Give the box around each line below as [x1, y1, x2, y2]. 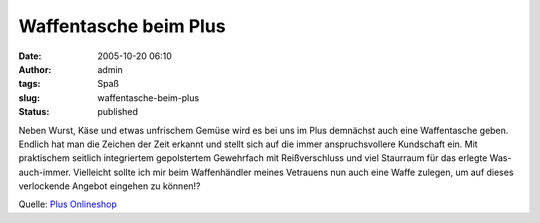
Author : [18, 63, 52, 75]
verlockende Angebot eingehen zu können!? [18, 180, 201, 192]
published [97, 106, 139, 118]
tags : [18, 78, 41, 90]
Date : [18, 50, 42, 62]
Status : [18, 106, 50, 118]
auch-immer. [18, 166, 72, 178]
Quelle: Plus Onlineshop [18, 198, 117, 210]
